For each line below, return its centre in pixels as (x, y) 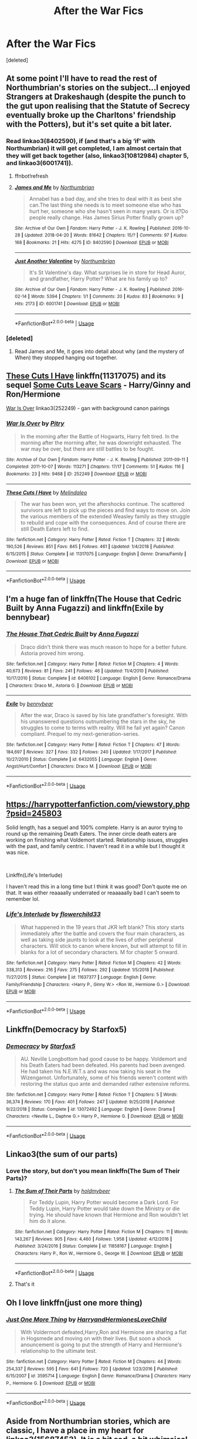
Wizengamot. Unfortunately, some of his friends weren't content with (104, 1077)
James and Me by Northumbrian (55, 187)
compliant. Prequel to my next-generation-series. (80, 734)
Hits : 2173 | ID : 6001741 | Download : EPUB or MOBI (67, 303)
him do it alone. (48, 1221)
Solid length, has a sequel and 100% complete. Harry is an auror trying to (94, 827)
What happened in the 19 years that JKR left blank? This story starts (102, 927)
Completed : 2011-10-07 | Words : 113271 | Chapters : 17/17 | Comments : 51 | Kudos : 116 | (95, 467)
